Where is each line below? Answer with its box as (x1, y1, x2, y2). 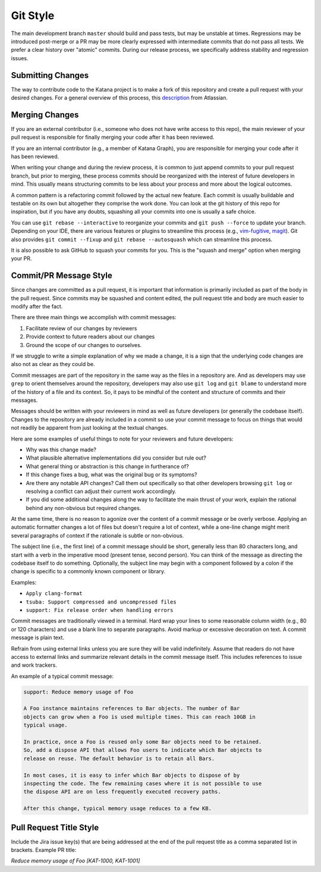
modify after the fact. (11, 303, 63, 310)
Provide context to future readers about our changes (26, 333, 155, 340)
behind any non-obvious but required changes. (26, 504, 141, 511)
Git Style (11, 9, 55, 22)
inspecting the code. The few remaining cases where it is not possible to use (23, 780, 262, 787)
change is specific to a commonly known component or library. (11, 568, 166, 575)
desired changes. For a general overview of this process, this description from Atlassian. (11, 94, 228, 101)
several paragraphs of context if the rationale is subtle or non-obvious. (11, 532, 184, 539)
